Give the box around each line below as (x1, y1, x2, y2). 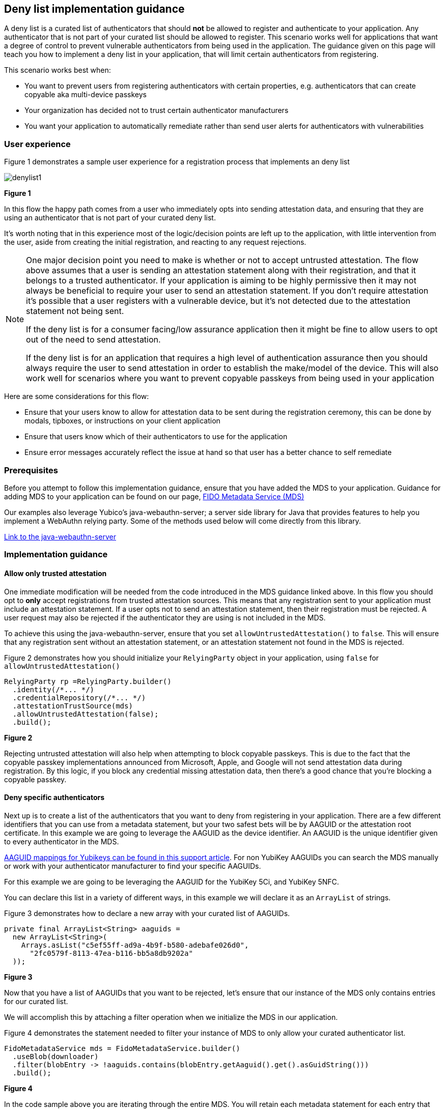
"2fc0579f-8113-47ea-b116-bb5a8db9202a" (30, 949, 193, 957)
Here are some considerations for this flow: (4, 392, 149, 401)
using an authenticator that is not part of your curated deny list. (4, 213, 216, 222)
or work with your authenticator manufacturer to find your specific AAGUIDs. (4, 861, 261, 870)
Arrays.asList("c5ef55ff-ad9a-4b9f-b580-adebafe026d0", (21, 941, 249, 949)
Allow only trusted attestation (4, 568, 107, 578)
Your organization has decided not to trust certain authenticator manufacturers (24, 106, 289, 115)
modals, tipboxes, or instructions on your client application (24, 416, 220, 425)
